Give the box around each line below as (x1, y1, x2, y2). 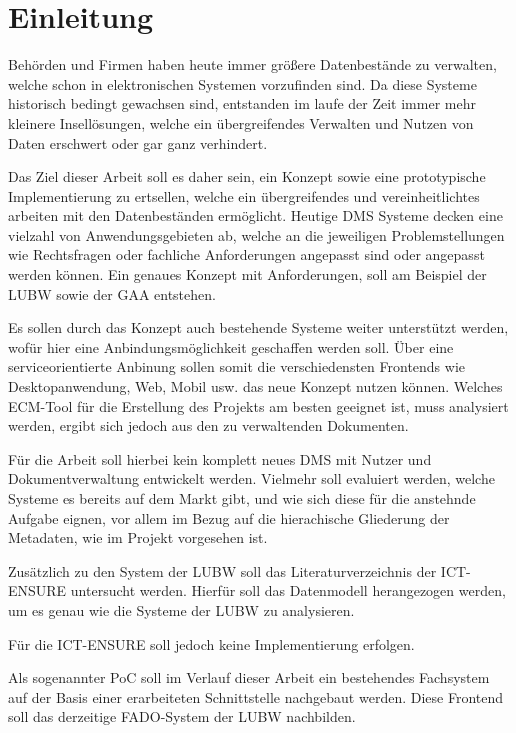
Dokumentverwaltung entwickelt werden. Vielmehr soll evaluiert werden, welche (8, 468, 495, 489)
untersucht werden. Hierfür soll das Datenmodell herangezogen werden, (70, 580, 506, 601)
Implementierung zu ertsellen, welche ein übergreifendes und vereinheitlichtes (8, 185, 480, 206)
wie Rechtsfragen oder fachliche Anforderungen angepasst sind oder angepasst (8, 244, 485, 265)
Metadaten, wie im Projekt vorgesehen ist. (8, 527, 268, 548)
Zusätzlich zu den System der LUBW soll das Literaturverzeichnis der (8, 560, 437, 581)
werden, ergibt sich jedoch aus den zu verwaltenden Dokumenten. (8, 415, 409, 436)
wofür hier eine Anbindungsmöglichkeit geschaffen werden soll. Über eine (8, 336, 454, 357)
